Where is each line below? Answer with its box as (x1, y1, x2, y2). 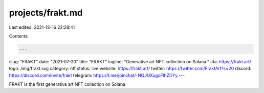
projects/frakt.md (9, 7, 83, 18)
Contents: (9, 33, 29, 39)
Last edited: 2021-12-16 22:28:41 (9, 24, 75, 30)
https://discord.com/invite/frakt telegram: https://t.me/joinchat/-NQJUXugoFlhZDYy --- (9, 72, 185, 78)
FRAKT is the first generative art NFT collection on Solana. (9, 81, 127, 87)
